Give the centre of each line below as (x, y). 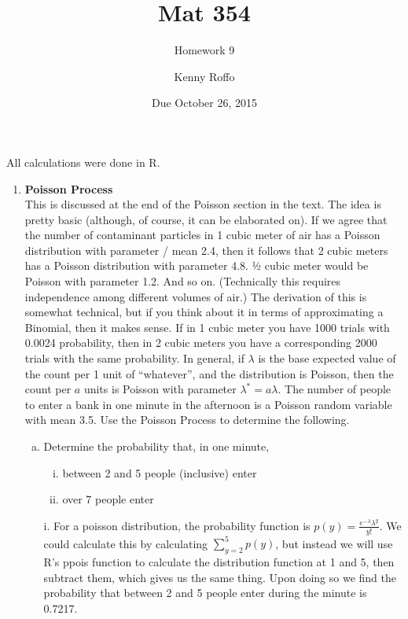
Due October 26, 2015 (204, 103)
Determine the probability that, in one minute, (156, 446)
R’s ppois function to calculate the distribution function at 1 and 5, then (219, 561)
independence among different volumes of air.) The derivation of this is (196, 296)
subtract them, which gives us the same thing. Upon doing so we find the (220, 577)
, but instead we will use (334, 543)
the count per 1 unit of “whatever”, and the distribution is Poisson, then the (209, 373)
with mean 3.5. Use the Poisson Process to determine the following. (187, 420)
